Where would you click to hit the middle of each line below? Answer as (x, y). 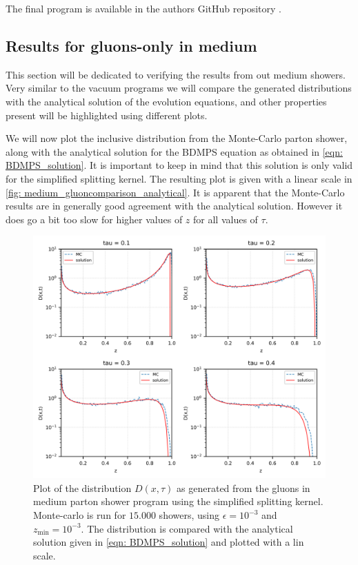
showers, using (189, 515)
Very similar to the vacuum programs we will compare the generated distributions (179, 88)
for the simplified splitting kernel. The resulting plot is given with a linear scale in (179, 178)
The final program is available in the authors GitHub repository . (143, 8)
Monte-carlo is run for (80, 515)
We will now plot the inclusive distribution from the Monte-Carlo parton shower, (177, 138)
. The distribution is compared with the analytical (187, 528)
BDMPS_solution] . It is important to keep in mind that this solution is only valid (179, 165)
